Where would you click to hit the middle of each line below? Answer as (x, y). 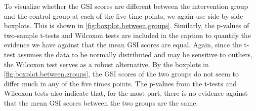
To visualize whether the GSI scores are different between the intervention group (126, 6)
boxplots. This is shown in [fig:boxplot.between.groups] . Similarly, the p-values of (127, 25)
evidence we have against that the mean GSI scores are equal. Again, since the (123, 45)
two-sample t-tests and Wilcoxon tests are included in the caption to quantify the (128, 35)
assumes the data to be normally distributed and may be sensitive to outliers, (135, 54)
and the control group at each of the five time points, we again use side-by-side (124, 16)
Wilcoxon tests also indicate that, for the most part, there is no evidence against (126, 93)
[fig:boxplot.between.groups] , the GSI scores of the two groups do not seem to (122, 74)
